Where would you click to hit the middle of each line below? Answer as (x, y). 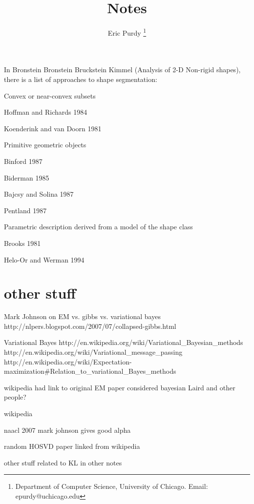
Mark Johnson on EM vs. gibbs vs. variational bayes (82, 316)
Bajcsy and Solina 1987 (39, 194)
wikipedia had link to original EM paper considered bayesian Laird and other (120, 387)
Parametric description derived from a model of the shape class (98, 227)
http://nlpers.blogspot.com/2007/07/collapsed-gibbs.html (90, 326)
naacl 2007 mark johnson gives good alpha (67, 430)
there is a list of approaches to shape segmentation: (81, 79)
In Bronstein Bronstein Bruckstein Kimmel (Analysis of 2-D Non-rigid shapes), (122, 70)
